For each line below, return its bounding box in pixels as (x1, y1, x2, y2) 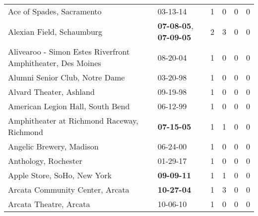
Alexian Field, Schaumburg (8, 25, 103, 37)
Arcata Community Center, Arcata (8, 184, 129, 195)
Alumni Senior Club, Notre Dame (8, 72, 125, 83)
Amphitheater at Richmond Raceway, (8, 115, 138, 126)
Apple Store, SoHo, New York (8, 169, 112, 181)
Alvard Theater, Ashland (8, 86, 95, 97)
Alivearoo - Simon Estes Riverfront (8, 46, 130, 57)
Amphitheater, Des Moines (8, 57, 101, 69)
